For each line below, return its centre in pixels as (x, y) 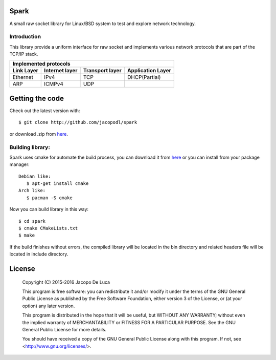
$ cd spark (32, 221)
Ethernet (23, 77)
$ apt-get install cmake (57, 184)
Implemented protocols (42, 64)
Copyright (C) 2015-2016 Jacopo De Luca (66, 282)
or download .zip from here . (39, 134)
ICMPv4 (54, 84)
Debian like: (35, 176)
